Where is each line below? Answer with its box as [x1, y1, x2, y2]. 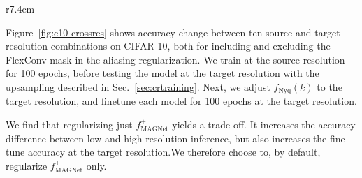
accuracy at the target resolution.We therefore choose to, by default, [27, 144, 321, 159]
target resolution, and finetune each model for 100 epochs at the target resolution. [6, 94, 357, 108]
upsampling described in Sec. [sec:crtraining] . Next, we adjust [6, 79, 270, 94]
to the [317, 79, 342, 94]
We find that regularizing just [6, 117, 133, 132]
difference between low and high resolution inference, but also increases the [6, 131, 327, 145]
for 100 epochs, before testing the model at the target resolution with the [6, 66, 319, 80]
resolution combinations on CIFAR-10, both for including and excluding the [6, 38, 331, 53]
